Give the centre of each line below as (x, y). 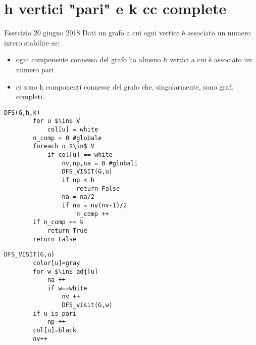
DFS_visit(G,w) (87, 305)
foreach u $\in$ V (64, 146)
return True (67, 230)
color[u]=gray (57, 263)
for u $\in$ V (57, 121)
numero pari (35, 69)
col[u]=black (55, 331)
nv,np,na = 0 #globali (100, 163)
